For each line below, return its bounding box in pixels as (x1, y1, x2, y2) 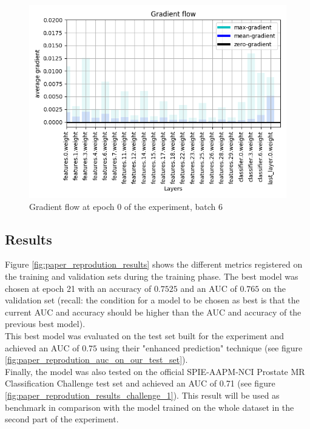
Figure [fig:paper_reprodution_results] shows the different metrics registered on (5, 258, 303, 271)
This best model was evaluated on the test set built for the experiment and (5, 329, 285, 342)
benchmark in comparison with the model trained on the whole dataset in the (5, 400, 294, 413)
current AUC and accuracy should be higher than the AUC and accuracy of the (5, 305, 302, 318)
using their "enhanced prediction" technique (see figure (99, 341, 303, 354)
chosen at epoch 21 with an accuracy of (5, 282, 152, 294)
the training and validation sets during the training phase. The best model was (5, 269, 298, 282)
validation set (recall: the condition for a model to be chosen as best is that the (5, 294, 300, 306)
